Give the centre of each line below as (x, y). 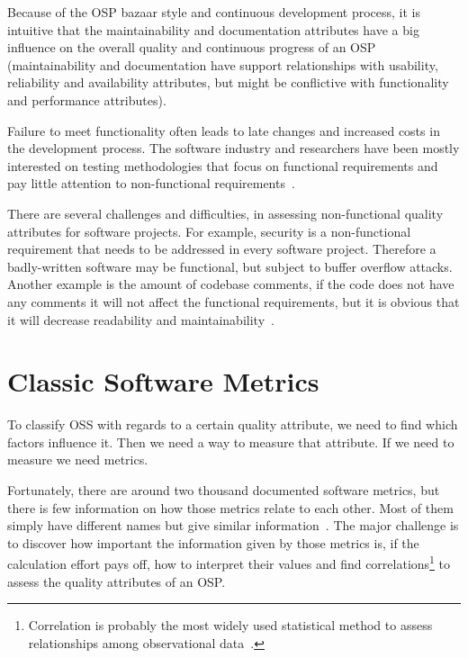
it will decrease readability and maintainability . (141, 319)
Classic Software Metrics (163, 381)
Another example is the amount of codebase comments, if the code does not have (231, 284)
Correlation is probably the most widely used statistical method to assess (230, 625)
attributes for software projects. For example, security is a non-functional (209, 231)
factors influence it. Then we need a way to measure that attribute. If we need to (231, 442)
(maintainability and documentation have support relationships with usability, (223, 64)
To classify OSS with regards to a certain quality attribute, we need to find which (233, 424)
